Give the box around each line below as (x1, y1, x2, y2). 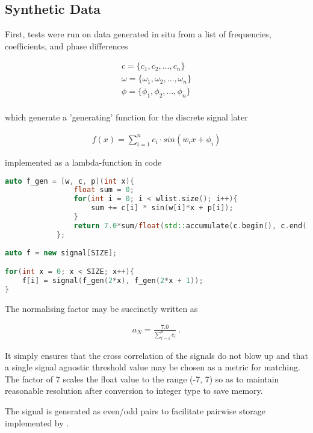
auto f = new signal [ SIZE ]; (5, 248, 117, 257)
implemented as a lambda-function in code (5, 155, 162, 168)
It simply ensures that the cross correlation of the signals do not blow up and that (5, 349, 308, 361)
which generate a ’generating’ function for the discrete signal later (5, 111, 248, 123)
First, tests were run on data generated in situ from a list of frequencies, (5, 28, 271, 40)
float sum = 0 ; (73, 185, 134, 195)
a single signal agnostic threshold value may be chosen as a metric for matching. (5, 361, 300, 373)
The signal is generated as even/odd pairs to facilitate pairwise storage (5, 405, 266, 417)
